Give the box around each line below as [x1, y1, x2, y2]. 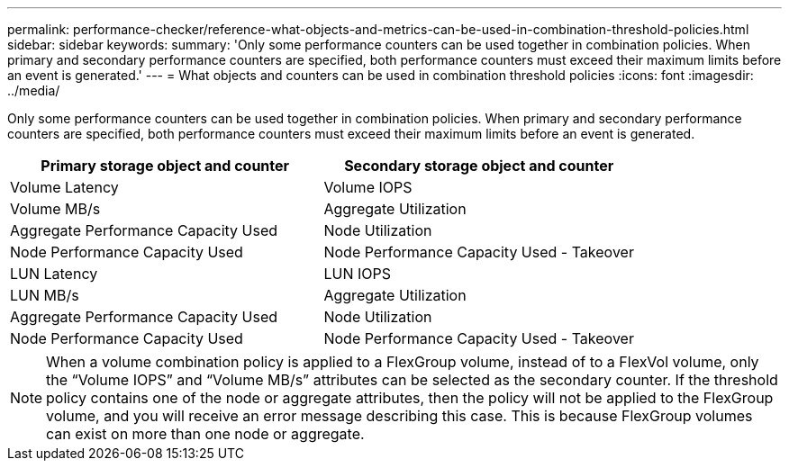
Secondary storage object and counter [344, 157, 614, 175]
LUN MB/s [10, 286, 79, 304]
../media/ [7, 83, 60, 98]
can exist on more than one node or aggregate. [46, 425, 365, 443]
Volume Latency [10, 178, 119, 196]
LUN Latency [10, 265, 98, 283]
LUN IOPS [323, 265, 391, 283]
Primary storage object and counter [41, 157, 290, 175]
